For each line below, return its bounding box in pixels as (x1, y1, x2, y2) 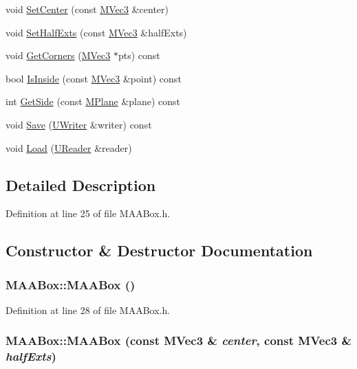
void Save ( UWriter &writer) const (6, 117, 152, 131)
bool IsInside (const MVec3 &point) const (6, 71, 182, 85)
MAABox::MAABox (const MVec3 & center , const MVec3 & (6, 332, 352, 349)
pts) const (118, 48, 160, 63)
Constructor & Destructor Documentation (6, 240, 313, 261)
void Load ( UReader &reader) (6, 140, 132, 155)
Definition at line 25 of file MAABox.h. (6, 206, 171, 221)
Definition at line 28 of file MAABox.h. (6, 302, 171, 317)
